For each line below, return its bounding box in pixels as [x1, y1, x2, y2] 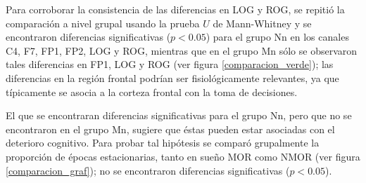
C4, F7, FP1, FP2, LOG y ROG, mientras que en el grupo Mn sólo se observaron [6, 43, 358, 57]
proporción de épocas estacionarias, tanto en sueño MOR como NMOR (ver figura [6, 149, 360, 163]
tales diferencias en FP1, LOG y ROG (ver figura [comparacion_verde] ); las [6, 57, 334, 72]
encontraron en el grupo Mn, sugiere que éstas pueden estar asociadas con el [6, 121, 335, 136]
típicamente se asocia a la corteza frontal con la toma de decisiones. [6, 84, 298, 99]
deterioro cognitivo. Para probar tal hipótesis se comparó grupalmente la [6, 135, 320, 150]
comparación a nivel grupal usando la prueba [6, 15, 200, 30]
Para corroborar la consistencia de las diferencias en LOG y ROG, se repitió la [6, 2, 345, 16]
